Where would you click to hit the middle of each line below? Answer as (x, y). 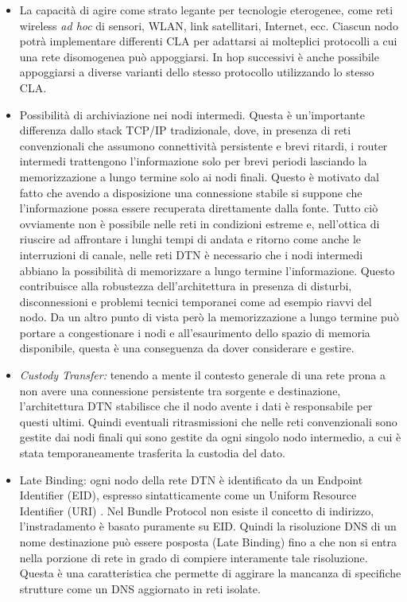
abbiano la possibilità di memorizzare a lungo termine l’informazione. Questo (207, 270)
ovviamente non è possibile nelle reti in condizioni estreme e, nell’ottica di (200, 223)
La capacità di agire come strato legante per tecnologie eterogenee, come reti (206, 10)
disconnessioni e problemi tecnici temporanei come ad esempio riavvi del (196, 301)
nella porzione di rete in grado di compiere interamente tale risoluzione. (194, 557)
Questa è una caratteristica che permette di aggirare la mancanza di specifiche (210, 573)
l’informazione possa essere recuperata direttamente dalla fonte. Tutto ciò (199, 208)
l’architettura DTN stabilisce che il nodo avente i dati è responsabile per (196, 406)
